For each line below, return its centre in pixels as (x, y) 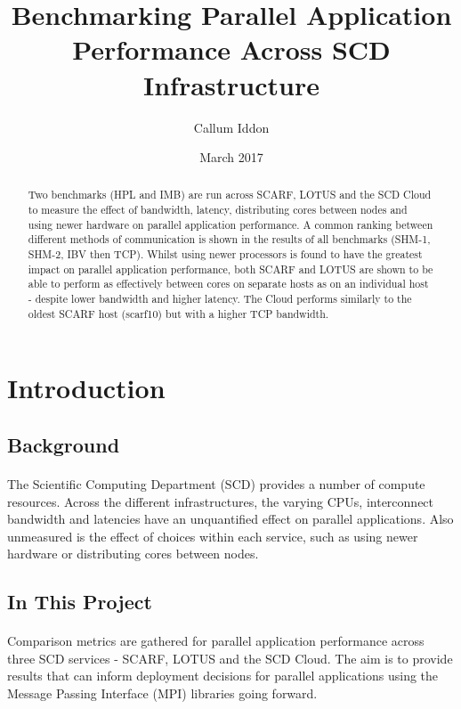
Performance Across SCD (231, 49)
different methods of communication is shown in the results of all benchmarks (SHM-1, (229, 239)
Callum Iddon (231, 127)
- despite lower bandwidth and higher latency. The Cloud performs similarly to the (220, 299)
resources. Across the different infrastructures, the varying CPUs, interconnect (221, 501)
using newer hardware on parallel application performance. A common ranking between (230, 224)
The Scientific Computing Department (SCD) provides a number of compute (216, 483)
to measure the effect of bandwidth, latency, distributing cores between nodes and (218, 210)
